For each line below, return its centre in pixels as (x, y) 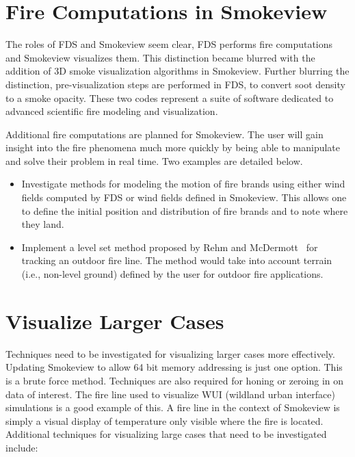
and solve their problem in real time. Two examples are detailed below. (154, 160)
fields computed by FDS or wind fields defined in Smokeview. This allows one (184, 197)
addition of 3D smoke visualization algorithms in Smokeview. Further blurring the (177, 71)
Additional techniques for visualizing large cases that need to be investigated (166, 434)
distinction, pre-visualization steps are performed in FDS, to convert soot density (175, 84)
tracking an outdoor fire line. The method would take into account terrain (177, 260)
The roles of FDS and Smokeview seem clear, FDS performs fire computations (169, 44)
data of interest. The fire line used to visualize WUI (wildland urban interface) (170, 394)
